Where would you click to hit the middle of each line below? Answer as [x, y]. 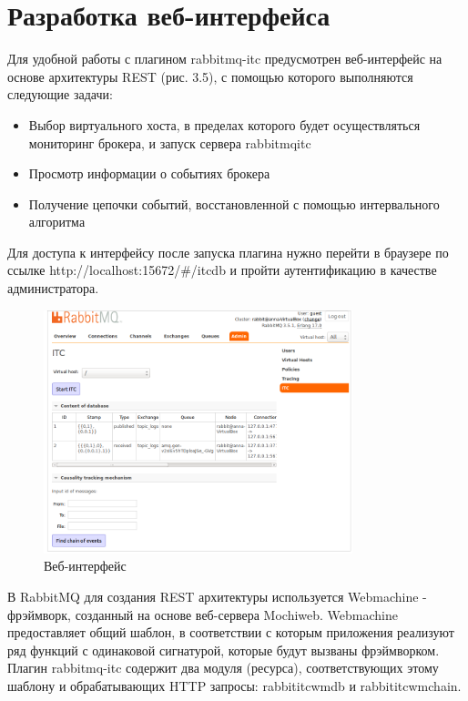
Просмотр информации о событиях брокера [149, 173]
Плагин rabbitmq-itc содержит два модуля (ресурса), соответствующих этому [223, 668]
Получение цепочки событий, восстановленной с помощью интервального [234, 203]
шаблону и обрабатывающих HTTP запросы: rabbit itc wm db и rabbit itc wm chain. [234, 685]
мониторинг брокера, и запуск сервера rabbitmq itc [170, 142]
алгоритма [57, 222]
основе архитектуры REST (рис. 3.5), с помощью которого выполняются [210, 76]
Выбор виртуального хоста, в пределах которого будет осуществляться [224, 124]
